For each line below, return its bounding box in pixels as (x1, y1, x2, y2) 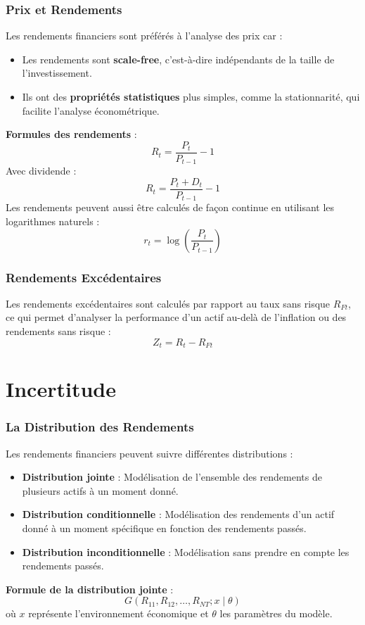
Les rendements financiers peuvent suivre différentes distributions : (6, 446, 293, 460)
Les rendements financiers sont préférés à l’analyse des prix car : (6, 28, 283, 43)
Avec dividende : (6, 163, 77, 178)
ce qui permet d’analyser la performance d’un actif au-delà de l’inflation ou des (6, 310, 347, 324)
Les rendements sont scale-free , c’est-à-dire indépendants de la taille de (22, 51, 335, 66)
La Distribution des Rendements (6, 418, 194, 436)
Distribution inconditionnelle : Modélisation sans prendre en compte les (22, 544, 350, 559)
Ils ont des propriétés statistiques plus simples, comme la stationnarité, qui (22, 89, 360, 103)
